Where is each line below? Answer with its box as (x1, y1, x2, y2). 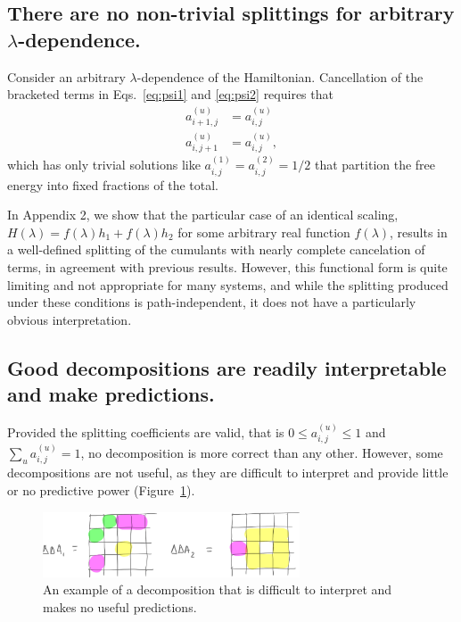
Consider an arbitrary (7, 67, 126, 86)
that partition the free (314, 155, 436, 174)
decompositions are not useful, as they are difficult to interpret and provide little (7, 463, 449, 482)
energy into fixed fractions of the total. (7, 175, 219, 194)
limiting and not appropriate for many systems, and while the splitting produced (7, 275, 449, 294)
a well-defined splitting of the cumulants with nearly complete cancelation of (7, 240, 425, 259)
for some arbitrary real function (177, 222, 350, 241)
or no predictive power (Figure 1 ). (7, 480, 195, 499)
